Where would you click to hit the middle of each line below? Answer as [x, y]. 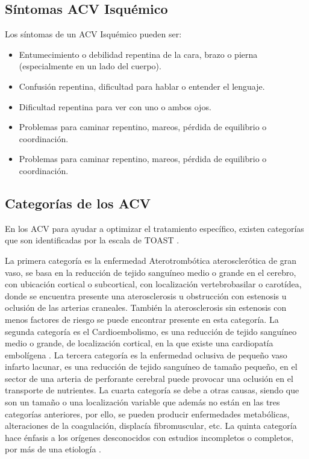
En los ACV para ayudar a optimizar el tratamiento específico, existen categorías [154, 228]
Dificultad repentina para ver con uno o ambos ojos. [115, 106]
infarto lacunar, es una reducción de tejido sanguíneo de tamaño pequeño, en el [151, 367]
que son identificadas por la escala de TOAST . [92, 240]
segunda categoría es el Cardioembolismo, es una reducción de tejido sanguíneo [151, 331]
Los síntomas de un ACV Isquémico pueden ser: [93, 34]
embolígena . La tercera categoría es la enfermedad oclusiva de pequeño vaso [146, 354]
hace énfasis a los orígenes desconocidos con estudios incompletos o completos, [149, 437]
